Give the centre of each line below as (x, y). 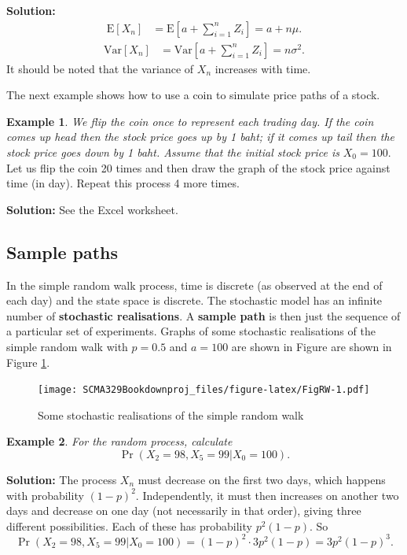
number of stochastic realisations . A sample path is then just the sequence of (203, 315)
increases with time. (263, 68)
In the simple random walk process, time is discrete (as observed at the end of (194, 285)
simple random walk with (67, 346)
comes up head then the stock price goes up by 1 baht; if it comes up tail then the (200, 137)
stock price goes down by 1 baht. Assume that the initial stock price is (173, 152)
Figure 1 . (28, 362)
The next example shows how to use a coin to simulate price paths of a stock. (193, 95)
